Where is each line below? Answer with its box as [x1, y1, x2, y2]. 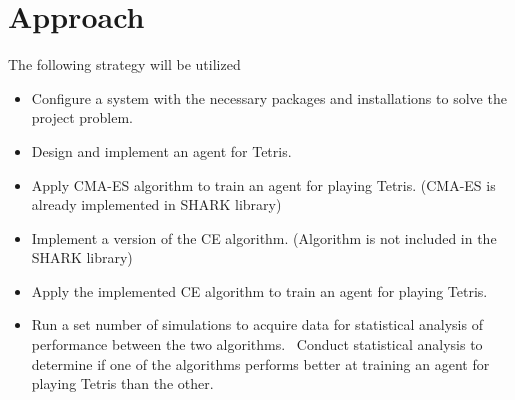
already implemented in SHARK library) [31, 194, 282, 215]
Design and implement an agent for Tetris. [31, 140, 292, 161]
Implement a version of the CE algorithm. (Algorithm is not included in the [31, 227, 497, 248]
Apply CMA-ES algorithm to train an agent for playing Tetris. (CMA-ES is [31, 174, 496, 195]
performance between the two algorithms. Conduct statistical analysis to [31, 334, 483, 355]
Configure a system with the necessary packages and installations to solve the [31, 87, 507, 108]
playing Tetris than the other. [31, 373, 214, 394]
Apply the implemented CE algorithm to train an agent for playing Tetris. [31, 280, 488, 301]
